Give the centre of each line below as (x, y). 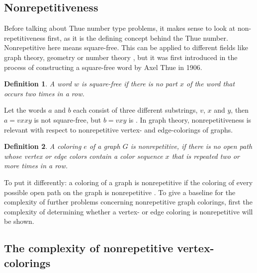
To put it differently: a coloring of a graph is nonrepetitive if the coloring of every (128, 182)
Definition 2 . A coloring (43, 146)
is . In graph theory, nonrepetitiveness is (190, 119)
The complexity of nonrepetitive (89, 248)
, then (240, 110)
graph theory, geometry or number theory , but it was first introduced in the (121, 57)
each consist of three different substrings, (135, 110)
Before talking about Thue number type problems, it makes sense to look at (120, 28)
